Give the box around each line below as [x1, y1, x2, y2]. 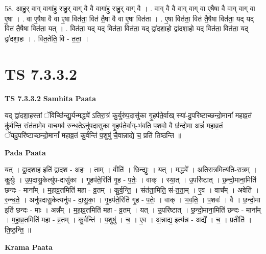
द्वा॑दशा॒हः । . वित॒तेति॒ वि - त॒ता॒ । [5, 33, 89, 43]
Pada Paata [5, 147, 46, 157]
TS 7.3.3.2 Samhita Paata [5, 93, 96, 103]
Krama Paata [5, 241, 53, 252]
